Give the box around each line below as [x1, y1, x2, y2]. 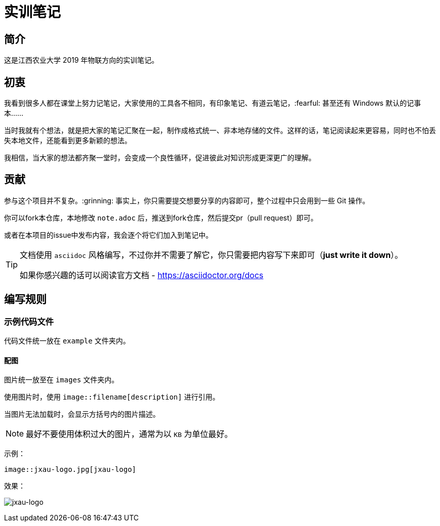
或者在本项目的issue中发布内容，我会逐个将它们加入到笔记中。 [4, 230, 213, 239]
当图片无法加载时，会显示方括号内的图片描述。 [4, 410, 160, 419]
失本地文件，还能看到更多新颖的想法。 [4, 136, 131, 145]
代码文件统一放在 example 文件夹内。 [4, 336, 130, 345]
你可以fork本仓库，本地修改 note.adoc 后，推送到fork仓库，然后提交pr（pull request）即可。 [4, 213, 318, 222]
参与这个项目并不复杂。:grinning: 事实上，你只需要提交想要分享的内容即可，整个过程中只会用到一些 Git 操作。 [4, 196, 370, 205]
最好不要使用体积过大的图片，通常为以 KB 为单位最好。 [26, 429, 233, 440]
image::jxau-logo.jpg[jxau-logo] [4, 465, 137, 474]
